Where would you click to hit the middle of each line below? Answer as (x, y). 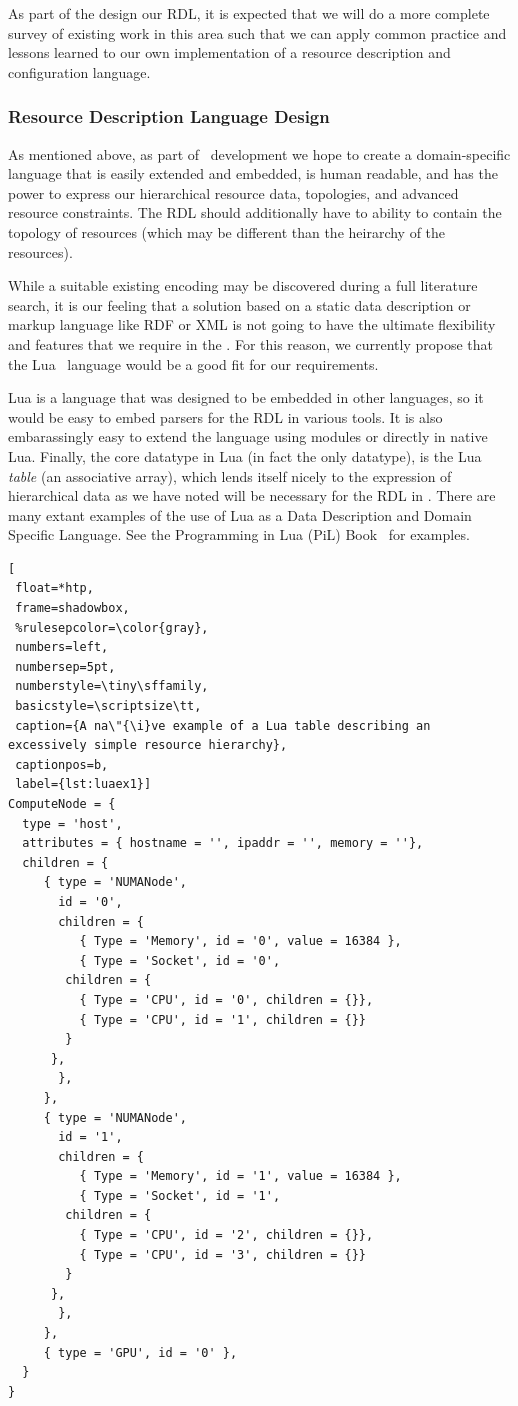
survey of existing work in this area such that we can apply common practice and (257, 32)
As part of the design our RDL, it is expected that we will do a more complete (249, 13)
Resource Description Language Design (169, 116)
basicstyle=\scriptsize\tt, (108, 706)
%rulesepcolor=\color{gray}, (112, 627)
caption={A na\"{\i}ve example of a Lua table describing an (223, 725)
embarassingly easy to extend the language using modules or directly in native (248, 436)
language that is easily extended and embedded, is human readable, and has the (253, 173)
